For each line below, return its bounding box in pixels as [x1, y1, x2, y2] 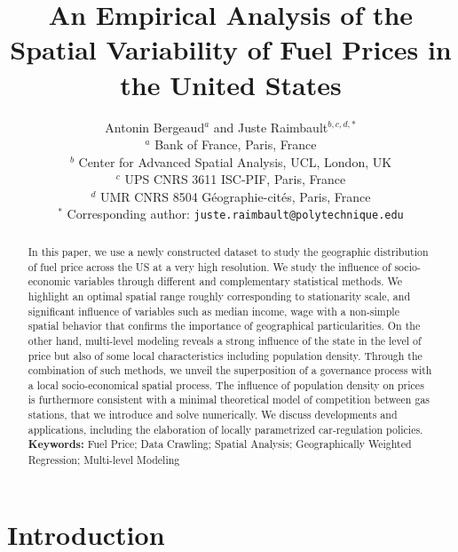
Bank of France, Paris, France [154, 135, 317, 154]
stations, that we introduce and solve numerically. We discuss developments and [28, 407, 398, 422]
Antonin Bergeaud [105, 117, 205, 136]
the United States [120, 66, 342, 102]
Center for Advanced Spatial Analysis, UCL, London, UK [78, 152, 392, 171]
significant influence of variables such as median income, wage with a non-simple [28, 303, 399, 318]
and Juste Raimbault [213, 117, 328, 136]
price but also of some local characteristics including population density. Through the [28, 348, 422, 363]
